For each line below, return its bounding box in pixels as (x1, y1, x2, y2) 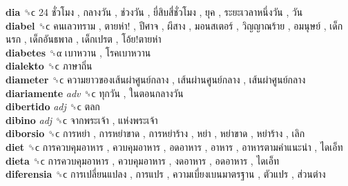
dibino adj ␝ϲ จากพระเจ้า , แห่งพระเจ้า (6, 112, 158, 127)
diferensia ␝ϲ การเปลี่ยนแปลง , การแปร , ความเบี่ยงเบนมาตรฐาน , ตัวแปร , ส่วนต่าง (6, 167, 326, 181)
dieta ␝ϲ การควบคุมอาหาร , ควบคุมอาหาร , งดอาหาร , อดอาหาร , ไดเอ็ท (6, 153, 280, 167)
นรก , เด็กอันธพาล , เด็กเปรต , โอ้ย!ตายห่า (6, 32, 162, 46)
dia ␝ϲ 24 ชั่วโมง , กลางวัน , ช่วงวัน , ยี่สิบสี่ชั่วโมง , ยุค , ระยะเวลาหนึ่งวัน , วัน (6, 5, 303, 19)
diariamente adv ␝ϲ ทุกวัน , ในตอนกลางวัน (6, 85, 184, 100)
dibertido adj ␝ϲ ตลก (6, 99, 100, 114)
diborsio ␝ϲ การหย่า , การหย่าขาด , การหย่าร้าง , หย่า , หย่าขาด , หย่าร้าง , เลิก (6, 126, 305, 141)
